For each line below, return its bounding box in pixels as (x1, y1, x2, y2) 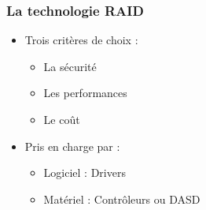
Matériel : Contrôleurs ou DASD (43, 190, 200, 207)
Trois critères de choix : (24, 32, 138, 48)
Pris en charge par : (24, 137, 120, 154)
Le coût (43, 111, 80, 127)
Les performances (43, 84, 127, 101)
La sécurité (43, 58, 97, 74)
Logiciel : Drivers (43, 164, 126, 181)
